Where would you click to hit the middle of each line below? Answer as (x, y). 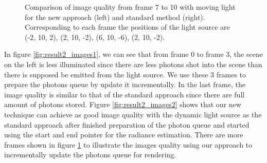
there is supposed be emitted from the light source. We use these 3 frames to (125, 74)
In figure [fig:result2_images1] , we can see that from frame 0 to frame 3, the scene (133, 54)
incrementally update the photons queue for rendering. (90, 155)
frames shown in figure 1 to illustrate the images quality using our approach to (128, 144)
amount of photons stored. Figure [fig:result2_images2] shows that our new (123, 104)
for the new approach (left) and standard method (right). (115, 17)
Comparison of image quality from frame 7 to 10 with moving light (130, 7)
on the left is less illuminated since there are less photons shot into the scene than (133, 64)
